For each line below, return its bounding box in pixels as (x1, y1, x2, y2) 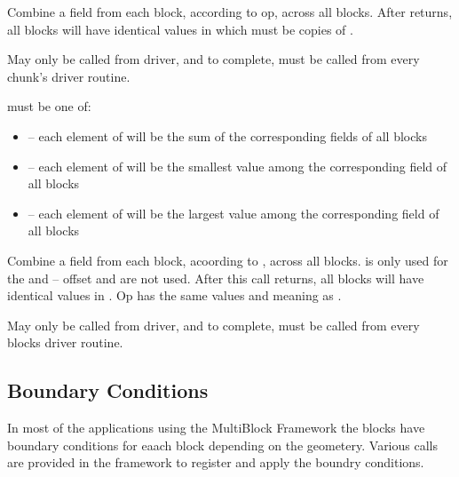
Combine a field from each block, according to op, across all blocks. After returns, (7, 3, 453, 20)
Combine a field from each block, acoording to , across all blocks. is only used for (7, 250, 448, 269)
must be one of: (7, 97, 91, 115)
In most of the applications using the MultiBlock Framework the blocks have (7, 418, 425, 437)
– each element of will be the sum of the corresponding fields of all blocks (28, 126, 427, 145)
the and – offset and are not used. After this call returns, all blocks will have (7, 268, 424, 287)
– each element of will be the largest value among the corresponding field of (28, 203, 439, 222)
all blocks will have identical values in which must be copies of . (7, 20, 353, 38)
